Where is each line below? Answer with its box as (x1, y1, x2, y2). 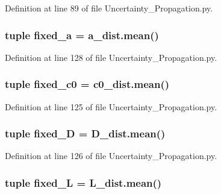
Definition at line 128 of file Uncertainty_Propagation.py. (5, 51, 217, 63)
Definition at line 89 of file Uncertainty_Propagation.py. (5, 2, 213, 14)
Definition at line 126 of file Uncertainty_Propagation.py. (5, 149, 217, 162)
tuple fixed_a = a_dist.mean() (5, 27, 159, 42)
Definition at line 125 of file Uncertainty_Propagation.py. (5, 100, 217, 113)
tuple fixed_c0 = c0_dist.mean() (5, 77, 170, 92)
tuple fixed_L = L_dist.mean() (5, 175, 162, 190)
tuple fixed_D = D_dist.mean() (5, 126, 166, 141)
